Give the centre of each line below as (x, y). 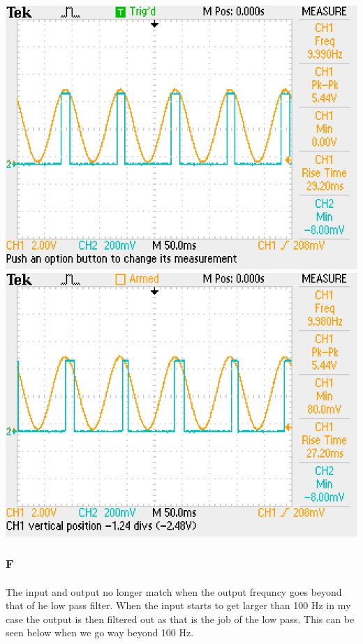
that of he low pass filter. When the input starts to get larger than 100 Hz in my (178, 605)
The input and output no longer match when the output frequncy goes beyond (174, 591)
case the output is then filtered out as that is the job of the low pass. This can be (180, 619)
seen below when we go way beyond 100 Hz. (100, 632)
